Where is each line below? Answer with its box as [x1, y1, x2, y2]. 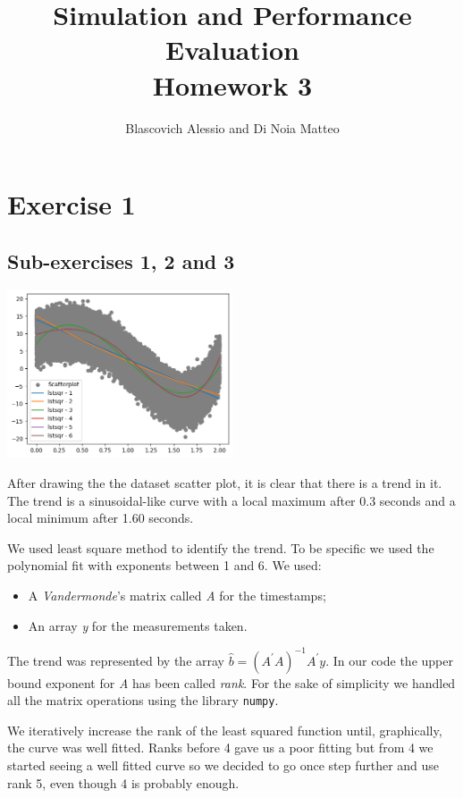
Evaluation [165, 31, 299, 68]
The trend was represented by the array [7, 651, 224, 669]
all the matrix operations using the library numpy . [7, 691, 279, 710]
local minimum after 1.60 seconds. [7, 508, 194, 527]
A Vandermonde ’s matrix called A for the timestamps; [28, 585, 326, 604]
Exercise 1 [7, 186, 136, 223]
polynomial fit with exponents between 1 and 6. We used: [7, 556, 322, 575]
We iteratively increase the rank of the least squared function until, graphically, [7, 720, 442, 739]
